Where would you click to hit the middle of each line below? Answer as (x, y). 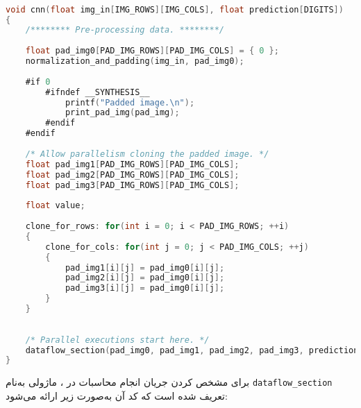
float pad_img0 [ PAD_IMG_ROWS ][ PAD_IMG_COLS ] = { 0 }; (152, 51)
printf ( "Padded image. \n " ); (130, 102)
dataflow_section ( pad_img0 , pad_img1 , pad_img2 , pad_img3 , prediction (192, 350)
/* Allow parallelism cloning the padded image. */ (147, 154)
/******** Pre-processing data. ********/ (125, 30)
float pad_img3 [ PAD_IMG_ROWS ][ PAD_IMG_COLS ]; (132, 185)
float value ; (55, 206)
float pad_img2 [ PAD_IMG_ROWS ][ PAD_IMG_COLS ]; (132, 175)
